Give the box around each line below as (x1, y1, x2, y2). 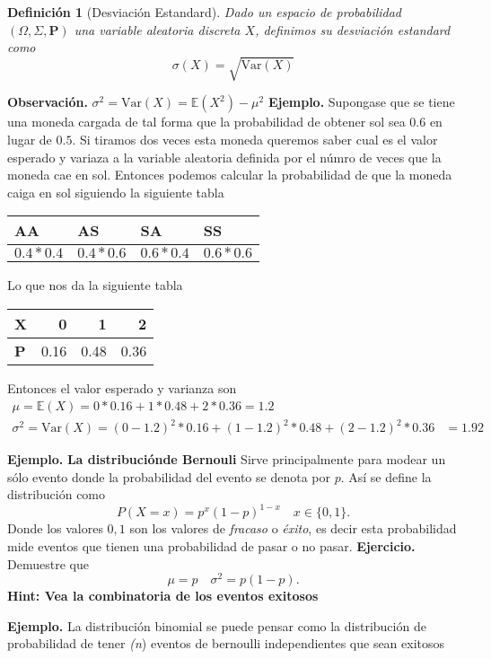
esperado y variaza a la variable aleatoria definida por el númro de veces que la (7, 147, 442, 166)
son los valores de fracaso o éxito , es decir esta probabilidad (129, 519, 457, 538)
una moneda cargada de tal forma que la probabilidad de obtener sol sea (7, 112, 406, 131)
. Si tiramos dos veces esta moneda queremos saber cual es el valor (72, 129, 438, 148)
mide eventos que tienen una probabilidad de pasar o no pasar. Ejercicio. (7, 536, 416, 555)
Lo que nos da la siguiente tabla (7, 276, 183, 294)
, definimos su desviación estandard (255, 20, 451, 39)
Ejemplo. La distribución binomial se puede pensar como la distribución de (7, 616, 426, 635)
